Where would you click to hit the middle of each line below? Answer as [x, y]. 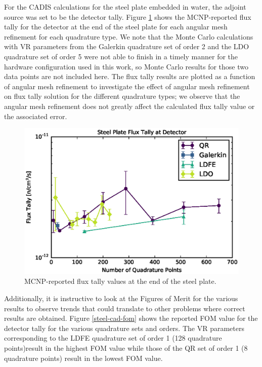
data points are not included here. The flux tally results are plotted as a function [130, 76]
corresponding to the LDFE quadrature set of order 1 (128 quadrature [113, 338]
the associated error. [36, 116]
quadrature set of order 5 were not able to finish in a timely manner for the [121, 56]
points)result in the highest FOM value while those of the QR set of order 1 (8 [126, 348]
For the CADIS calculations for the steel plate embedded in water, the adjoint [125, 7]
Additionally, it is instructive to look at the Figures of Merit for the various [121, 298]
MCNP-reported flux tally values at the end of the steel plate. [120, 281]
